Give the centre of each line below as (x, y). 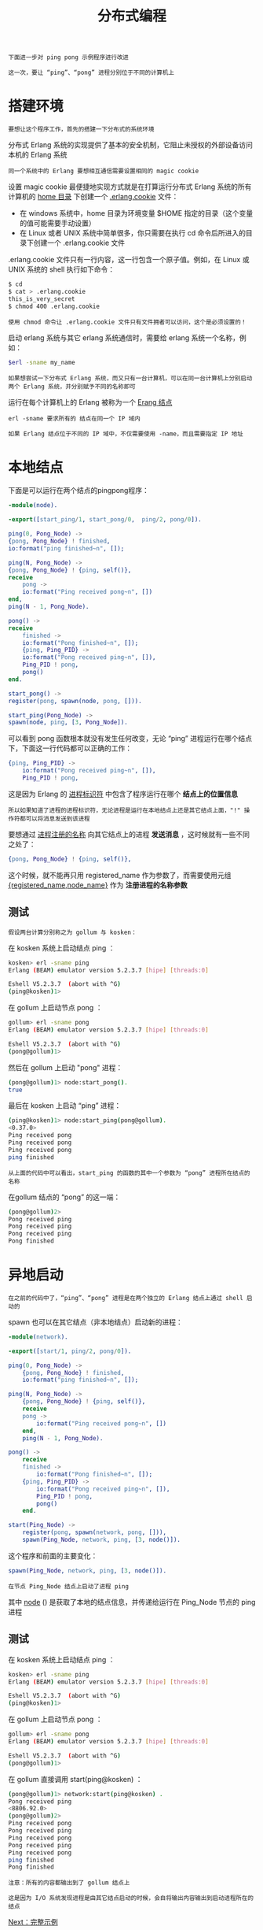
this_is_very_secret (42, 299)
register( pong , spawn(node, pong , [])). (75, 701)
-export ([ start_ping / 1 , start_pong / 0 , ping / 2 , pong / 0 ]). (105, 520)
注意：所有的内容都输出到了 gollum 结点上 (69, 1883)
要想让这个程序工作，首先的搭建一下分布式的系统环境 (81, 130)
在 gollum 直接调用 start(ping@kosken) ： (75, 1779)
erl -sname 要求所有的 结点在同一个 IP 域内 (75, 418)
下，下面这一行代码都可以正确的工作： (70, 748)
